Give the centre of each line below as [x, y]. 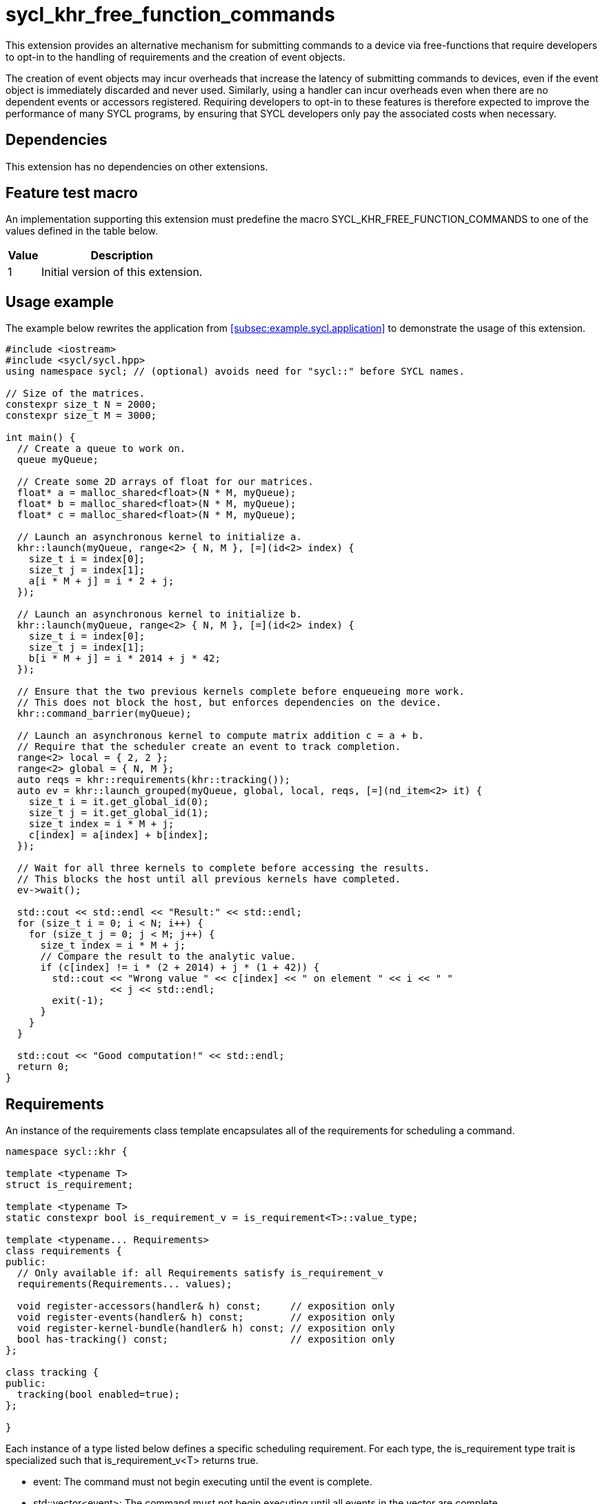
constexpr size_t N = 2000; [81, 405]
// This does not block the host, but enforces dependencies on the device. [229, 703]
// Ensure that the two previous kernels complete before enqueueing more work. [241, 692]
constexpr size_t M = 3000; [81, 416]
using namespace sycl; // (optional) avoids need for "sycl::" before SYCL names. [235, 372]
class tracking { [52, 1373]
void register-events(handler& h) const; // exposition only [206, 1317]
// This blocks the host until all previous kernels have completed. [209, 879]
